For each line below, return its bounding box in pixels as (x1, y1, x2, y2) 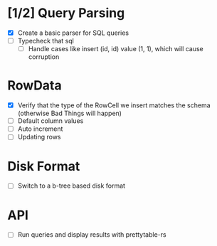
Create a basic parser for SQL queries (17, 28, 129, 37)
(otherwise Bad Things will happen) (17, 109, 122, 118)
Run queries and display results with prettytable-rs (17, 230, 166, 239)
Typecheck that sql (17, 37, 75, 45)
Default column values (17, 117, 84, 125)
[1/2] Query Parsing (7, 5, 125, 21)
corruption (28, 53, 60, 61)
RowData (7, 77, 62, 94)
